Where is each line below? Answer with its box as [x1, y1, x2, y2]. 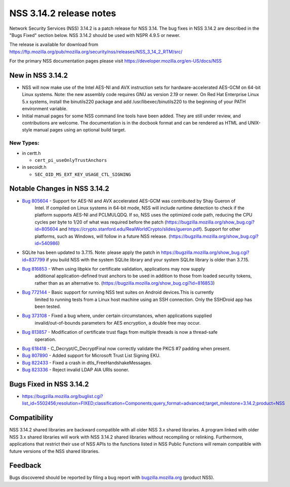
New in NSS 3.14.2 [9, 71, 68, 79]
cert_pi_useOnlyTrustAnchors [34, 157, 107, 163]
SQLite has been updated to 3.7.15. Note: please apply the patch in [22, 249, 160, 255]
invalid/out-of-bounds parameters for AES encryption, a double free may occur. [34, 320, 201, 326]
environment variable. [22, 106, 68, 112]
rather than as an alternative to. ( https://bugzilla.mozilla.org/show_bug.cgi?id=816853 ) [34, 280, 215, 286]
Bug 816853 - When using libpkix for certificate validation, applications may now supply [22, 266, 205, 272]
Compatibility [9, 414, 53, 422]
